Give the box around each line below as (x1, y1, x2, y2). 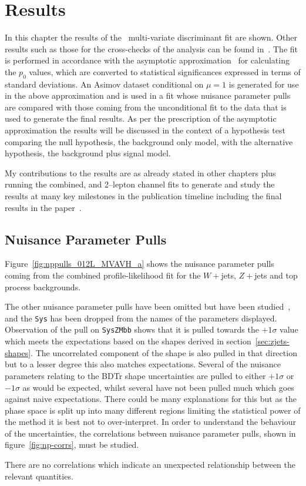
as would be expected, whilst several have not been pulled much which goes (22, 381, 294, 393)
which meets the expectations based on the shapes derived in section (5, 335, 251, 347)
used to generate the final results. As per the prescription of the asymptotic (5, 112, 277, 125)
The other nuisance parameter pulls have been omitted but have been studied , (5, 300, 291, 313)
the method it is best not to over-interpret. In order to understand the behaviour (5, 415, 296, 428)
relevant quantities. (5, 470, 73, 482)
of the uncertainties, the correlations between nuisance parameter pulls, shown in (5, 427, 296, 439)
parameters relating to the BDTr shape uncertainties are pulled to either (5, 369, 266, 381)
